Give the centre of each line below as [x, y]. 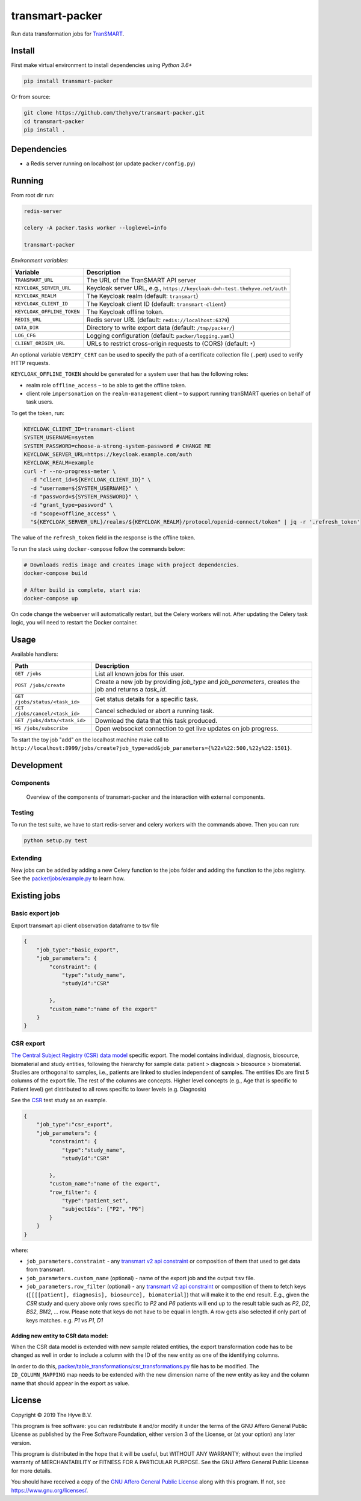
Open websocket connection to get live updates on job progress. [187, 728]
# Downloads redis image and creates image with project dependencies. [132, 565]
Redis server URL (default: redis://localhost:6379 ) [158, 320]
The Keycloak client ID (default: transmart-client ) [156, 303]
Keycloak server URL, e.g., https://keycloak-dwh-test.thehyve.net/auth [187, 288]
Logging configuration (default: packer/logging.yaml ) [160, 335]
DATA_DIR [27, 328]
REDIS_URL [28, 320]
